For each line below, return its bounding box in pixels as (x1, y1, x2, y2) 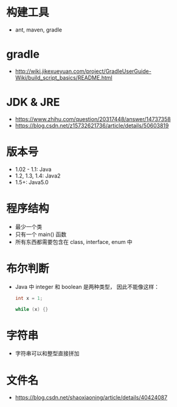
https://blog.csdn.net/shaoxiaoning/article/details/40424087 (15, 394, 168, 402)
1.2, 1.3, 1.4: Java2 (15, 172, 61, 179)
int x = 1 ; (15, 295, 43, 301)
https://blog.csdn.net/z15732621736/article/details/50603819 (15, 122, 169, 129)
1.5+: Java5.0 (15, 178, 49, 186)
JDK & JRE (6, 96, 60, 110)
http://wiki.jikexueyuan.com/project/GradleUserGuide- (15, 68, 152, 75)
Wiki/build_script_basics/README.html (15, 74, 113, 81)
